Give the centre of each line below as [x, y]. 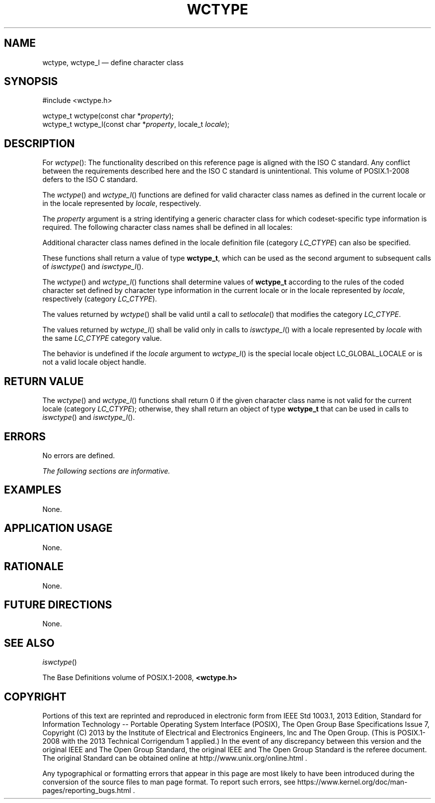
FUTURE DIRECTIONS [58, 604]
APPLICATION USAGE [58, 528]
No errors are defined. [79, 455]
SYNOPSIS [31, 82]
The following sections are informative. [106, 471]
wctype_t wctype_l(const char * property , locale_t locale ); [136, 124]
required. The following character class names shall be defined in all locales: [167, 227]
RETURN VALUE [44, 381]
